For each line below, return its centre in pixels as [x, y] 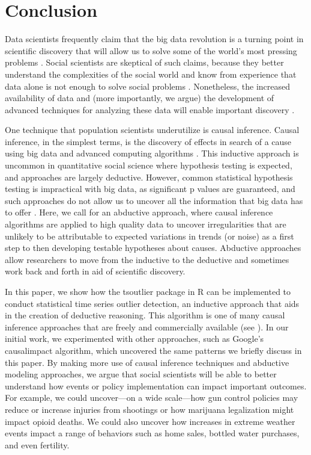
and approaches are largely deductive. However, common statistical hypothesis [149, 177]
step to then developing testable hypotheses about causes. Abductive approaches [153, 248]
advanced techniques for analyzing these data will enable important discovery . [150, 109]
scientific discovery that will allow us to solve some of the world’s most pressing [151, 50]
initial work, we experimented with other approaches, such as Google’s [134, 339]
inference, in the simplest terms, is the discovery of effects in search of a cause [148, 141]
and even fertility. [37, 444]
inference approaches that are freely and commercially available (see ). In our [147, 327]
